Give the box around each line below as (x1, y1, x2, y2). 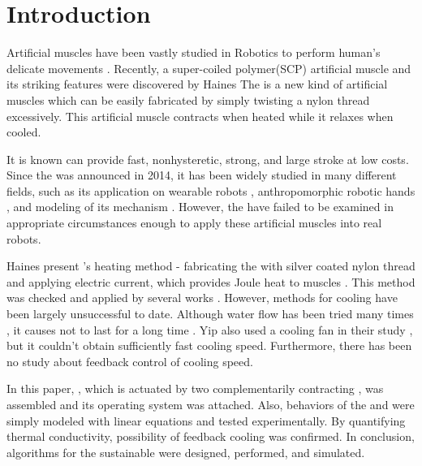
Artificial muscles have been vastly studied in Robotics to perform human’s (6, 44, 381, 61)
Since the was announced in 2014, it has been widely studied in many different (6, 166, 397, 183)
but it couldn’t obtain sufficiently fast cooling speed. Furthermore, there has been (6, 337, 412, 354)
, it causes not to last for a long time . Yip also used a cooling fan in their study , (6, 321, 413, 338)
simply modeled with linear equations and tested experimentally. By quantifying (6, 412, 406, 429)
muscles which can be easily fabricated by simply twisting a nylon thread (6, 91, 370, 108)
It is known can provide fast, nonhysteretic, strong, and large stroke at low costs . (6, 150, 409, 167)
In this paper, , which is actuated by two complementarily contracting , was (6, 380, 384, 397)
